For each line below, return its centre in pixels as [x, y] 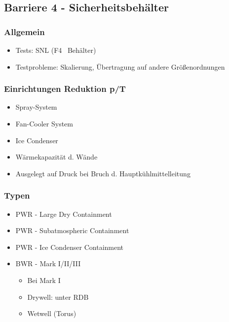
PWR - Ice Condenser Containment [70, 247]
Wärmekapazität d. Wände [57, 157]
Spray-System [36, 107]
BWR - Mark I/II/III [48, 263]
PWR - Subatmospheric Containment [72, 230]
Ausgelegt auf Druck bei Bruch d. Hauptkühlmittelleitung [103, 173]
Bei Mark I [44, 280]
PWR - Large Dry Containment [64, 214]
